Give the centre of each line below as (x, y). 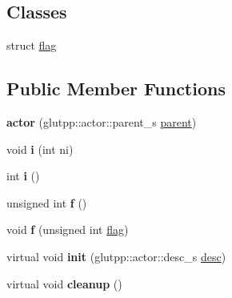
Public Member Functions (116, 89)
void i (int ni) (40, 149)
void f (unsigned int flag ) (68, 230)
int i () (23, 176)
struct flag (32, 45)
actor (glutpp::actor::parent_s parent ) (102, 122)
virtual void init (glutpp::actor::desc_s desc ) (116, 256)
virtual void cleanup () (64, 283)
